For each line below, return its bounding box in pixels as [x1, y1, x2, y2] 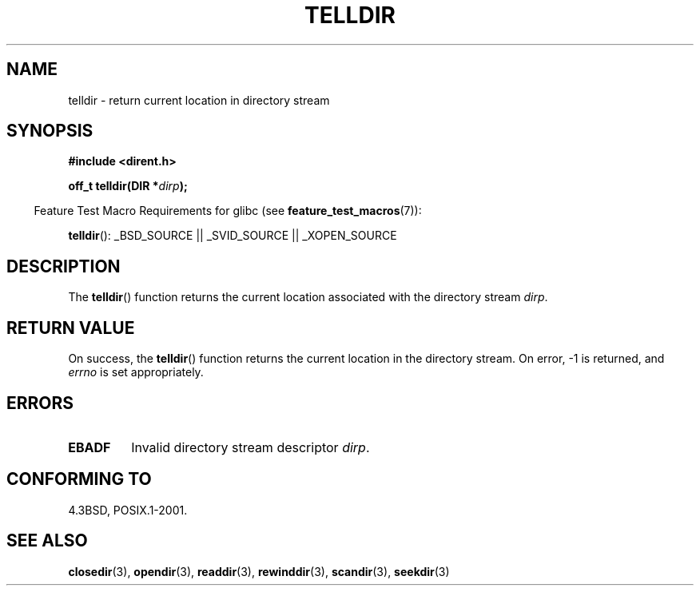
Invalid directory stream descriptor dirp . [131, 439, 370, 455]
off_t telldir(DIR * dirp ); [68, 179, 188, 193]
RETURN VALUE [6, 317, 135, 338]
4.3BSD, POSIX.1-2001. [68, 503, 188, 517]
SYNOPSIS [6, 121, 93, 141]
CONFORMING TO [6, 469, 152, 490]
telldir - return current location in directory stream [68, 93, 330, 107]
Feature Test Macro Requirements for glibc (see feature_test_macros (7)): [34, 204, 422, 218]
